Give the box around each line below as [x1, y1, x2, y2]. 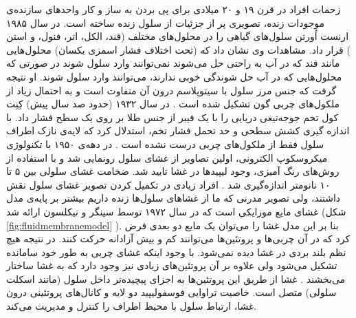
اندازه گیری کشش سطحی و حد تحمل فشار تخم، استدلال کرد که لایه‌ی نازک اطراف [6, 123, 350, 138]
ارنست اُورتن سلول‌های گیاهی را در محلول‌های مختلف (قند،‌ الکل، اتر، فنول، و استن [6, 29, 349, 43]
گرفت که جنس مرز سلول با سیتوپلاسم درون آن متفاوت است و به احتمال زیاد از [6, 83, 337, 97]
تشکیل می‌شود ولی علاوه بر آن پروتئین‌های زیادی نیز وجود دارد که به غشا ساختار [6, 258, 337, 273]
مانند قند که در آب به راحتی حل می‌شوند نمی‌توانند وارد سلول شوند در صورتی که [6, 56, 340, 70]
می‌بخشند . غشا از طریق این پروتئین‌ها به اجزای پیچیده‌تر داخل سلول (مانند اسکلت [6, 271, 346, 286]
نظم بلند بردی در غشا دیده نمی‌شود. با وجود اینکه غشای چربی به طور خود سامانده [6, 244, 346, 259]
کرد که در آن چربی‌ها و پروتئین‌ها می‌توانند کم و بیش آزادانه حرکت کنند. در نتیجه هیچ [6, 231, 351, 246]
